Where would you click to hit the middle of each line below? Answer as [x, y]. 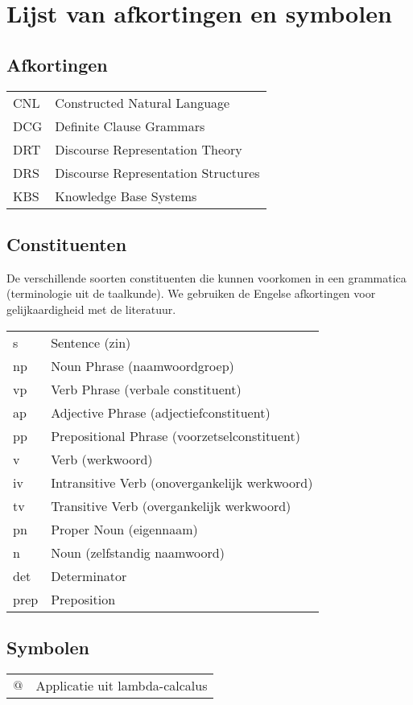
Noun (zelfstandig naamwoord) [138, 552]
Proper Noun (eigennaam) [124, 529]
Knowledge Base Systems [126, 196]
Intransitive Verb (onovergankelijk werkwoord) [182, 482]
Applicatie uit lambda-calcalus [122, 685]
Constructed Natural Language [142, 102]
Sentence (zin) [91, 342]
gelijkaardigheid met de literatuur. [91, 309]
